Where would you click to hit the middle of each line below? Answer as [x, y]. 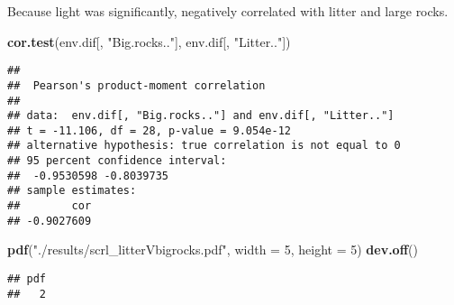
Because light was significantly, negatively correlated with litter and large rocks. [228, 11]
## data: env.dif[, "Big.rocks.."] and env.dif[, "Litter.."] [201, 116]
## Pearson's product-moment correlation [136, 85]
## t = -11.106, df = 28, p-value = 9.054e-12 [149, 130]
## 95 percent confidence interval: [117, 161]
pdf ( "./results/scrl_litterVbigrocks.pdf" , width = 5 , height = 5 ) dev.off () [213, 250]
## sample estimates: [72, 191]
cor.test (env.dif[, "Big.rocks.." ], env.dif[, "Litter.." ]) [149, 41]
